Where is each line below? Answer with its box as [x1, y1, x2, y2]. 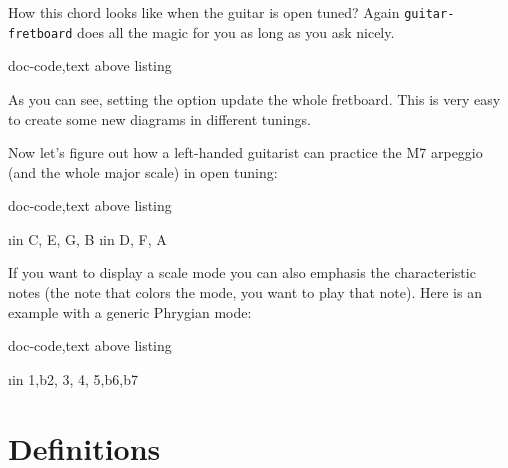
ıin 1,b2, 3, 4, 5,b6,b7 [8, 368, 138, 389]
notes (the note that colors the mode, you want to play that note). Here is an [8, 282, 482, 303]
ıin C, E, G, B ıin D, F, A [8, 228, 167, 249]
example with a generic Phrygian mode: [8, 301, 252, 322]
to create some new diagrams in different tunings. [8, 108, 311, 129]
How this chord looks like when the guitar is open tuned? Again [8, 2, 400, 22]
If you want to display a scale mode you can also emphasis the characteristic [8, 262, 476, 283]
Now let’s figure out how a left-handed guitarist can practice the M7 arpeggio [8, 142, 483, 163]
